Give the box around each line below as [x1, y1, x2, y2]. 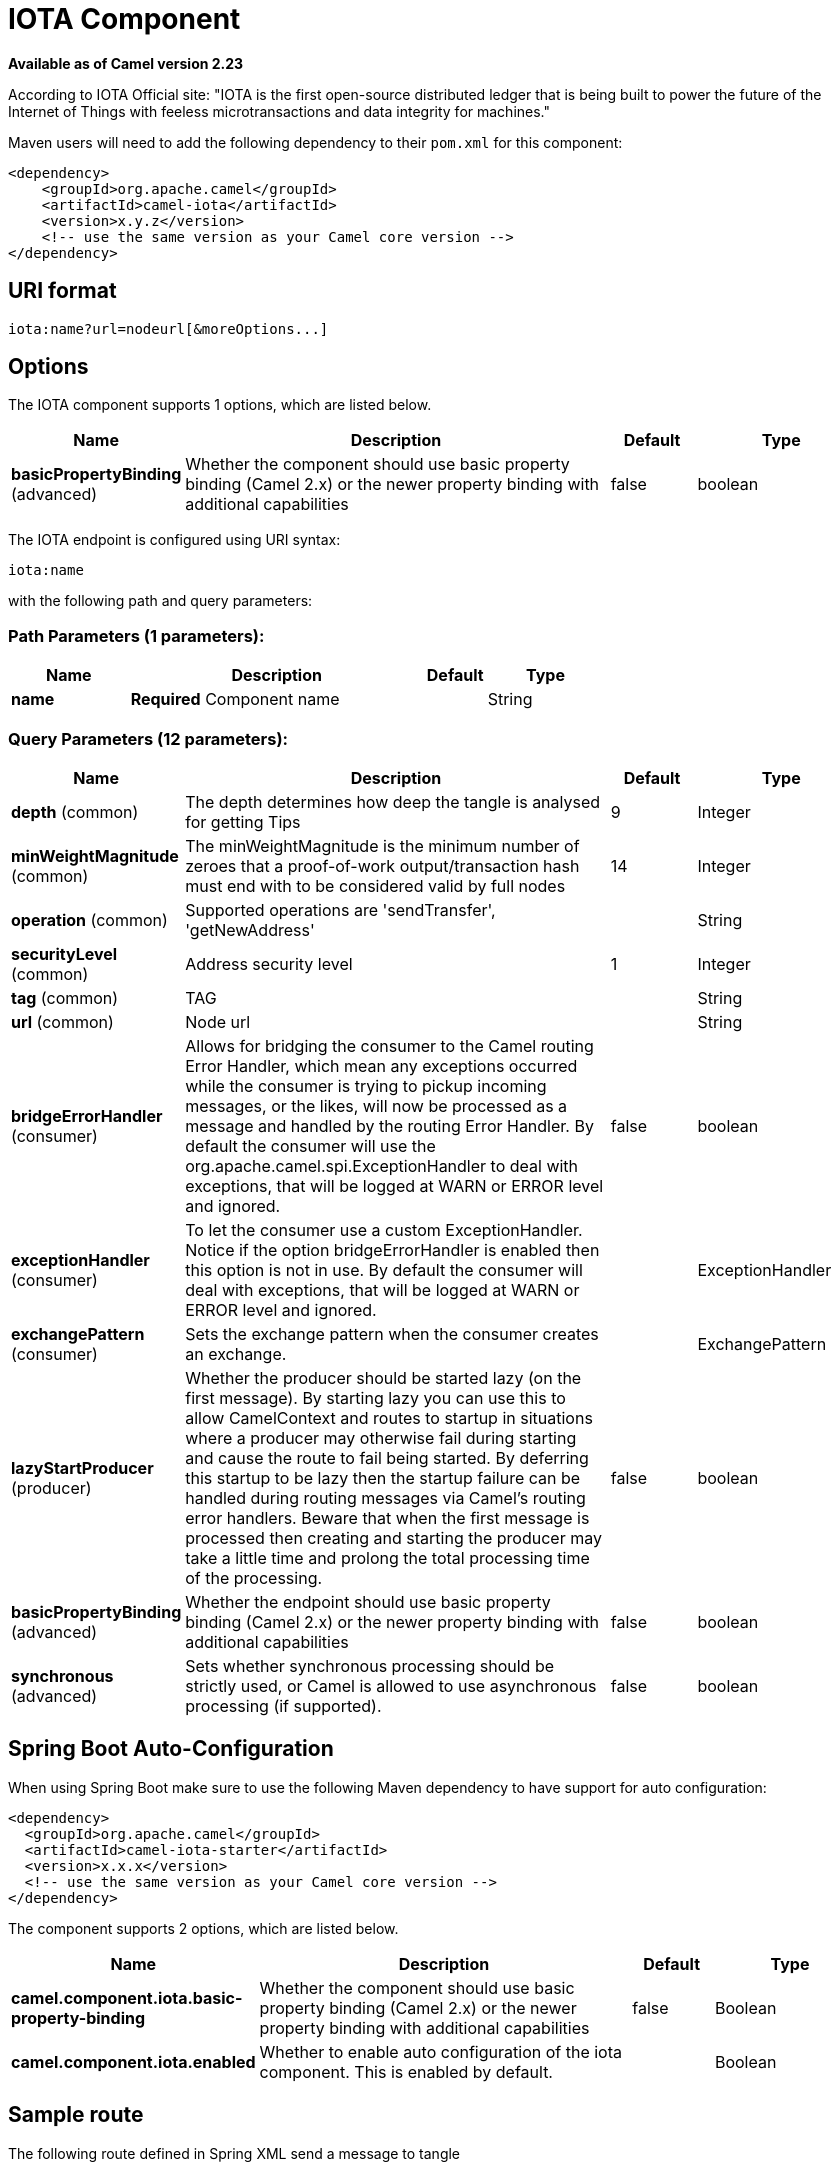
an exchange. [185, 1343, 287, 1364]
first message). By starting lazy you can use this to [185, 1387, 566, 1408]
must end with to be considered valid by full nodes [185, 875, 566, 896]
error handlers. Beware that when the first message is [185, 1507, 590, 1528]
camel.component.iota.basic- [11, 1987, 243, 2008]
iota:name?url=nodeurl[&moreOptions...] [8, 320, 329, 337]
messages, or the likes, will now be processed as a [185, 1095, 568, 1116]
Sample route [8, 2102, 144, 2128]
